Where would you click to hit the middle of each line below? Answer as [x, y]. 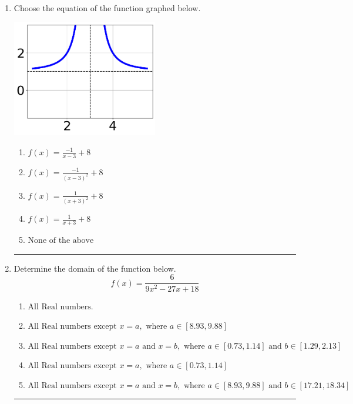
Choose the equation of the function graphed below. [107, 8]
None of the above [61, 241]
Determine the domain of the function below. [95, 268]
